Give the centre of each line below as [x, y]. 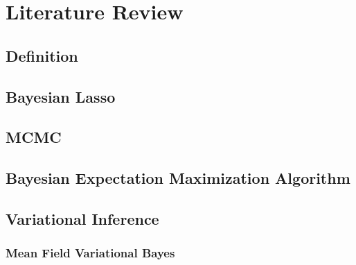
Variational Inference [82, 218]
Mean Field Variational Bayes [90, 253]
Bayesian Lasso [61, 96]
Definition [42, 55]
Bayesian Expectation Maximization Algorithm [178, 178]
